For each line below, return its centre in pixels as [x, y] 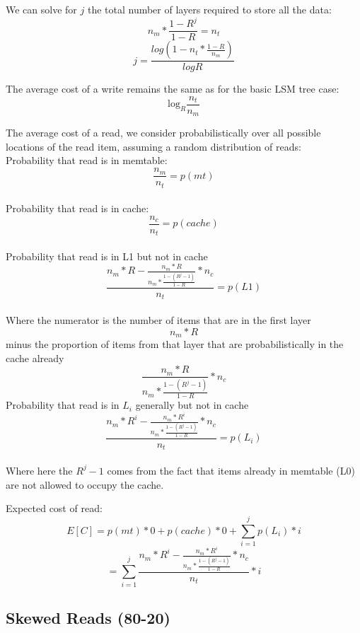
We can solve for [41, 9]
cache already [35, 358]
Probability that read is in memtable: [87, 160]
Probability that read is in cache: [77, 208]
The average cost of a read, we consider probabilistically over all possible [163, 133]
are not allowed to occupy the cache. [85, 484]
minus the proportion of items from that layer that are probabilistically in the [175, 344]
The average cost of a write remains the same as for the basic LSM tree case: [173, 89]
